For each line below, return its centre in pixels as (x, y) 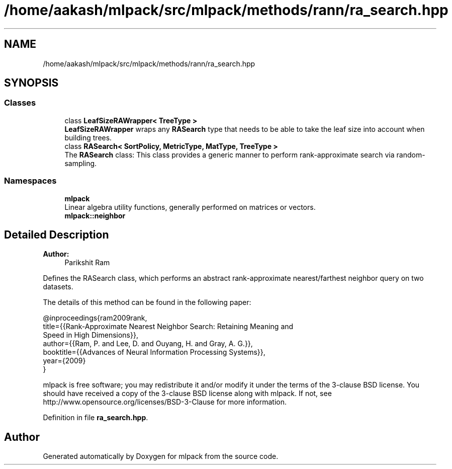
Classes (20, 103)
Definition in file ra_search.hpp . (96, 418)
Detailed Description (57, 234)
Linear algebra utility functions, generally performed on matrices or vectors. (190, 207)
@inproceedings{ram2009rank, (95, 318)
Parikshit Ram (87, 263)
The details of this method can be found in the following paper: (147, 302)
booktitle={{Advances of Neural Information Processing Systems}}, (154, 352)
